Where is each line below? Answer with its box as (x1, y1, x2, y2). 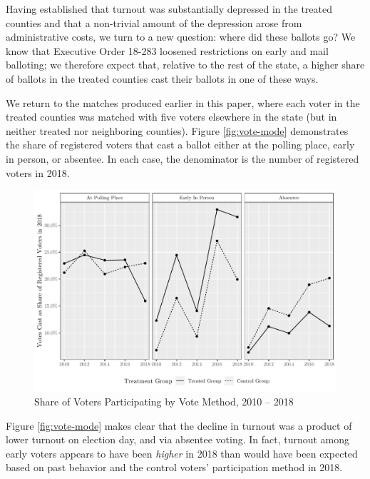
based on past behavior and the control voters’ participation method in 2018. (6, 460, 343, 475)
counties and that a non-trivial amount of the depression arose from (6, 15, 302, 30)
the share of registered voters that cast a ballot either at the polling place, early (6, 137, 355, 152)
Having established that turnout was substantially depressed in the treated (6, 1, 333, 16)
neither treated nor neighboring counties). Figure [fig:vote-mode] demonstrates (6, 123, 349, 138)
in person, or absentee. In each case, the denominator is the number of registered (6, 151, 359, 166)
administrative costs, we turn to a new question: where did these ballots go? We (6, 29, 356, 44)
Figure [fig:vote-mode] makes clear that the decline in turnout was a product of (6, 418, 352, 433)
